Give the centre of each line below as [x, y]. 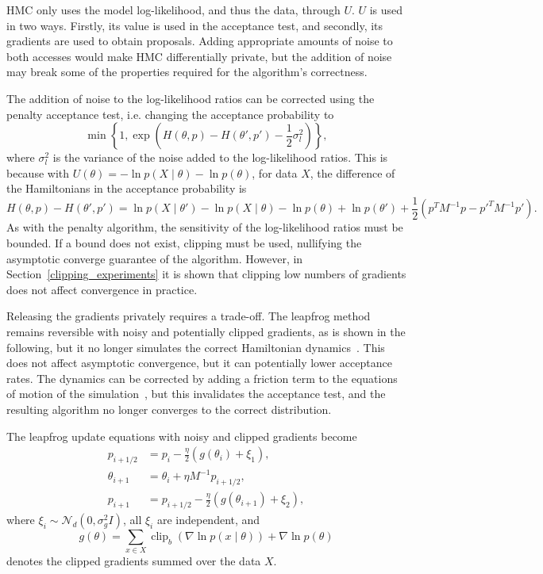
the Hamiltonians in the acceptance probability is [127, 188]
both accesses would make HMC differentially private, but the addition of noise [199, 56]
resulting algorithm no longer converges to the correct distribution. [169, 409]
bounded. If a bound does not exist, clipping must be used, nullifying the [184, 243]
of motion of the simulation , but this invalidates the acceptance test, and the [196, 394]
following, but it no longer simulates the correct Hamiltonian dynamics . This [196, 347]
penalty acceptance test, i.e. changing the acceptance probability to [170, 114]
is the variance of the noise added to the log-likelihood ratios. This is [220, 157]
